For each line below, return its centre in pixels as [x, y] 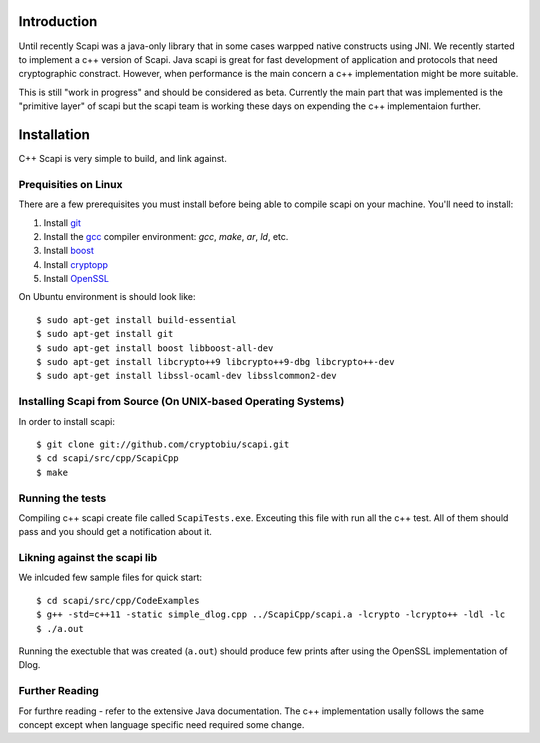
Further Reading [58, 691]
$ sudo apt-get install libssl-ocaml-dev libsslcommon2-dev [186, 376]
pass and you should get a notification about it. [115, 532]
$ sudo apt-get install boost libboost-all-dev [155, 348]
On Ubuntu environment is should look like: [107, 297]
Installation [54, 134]
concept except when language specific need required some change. [161, 724]
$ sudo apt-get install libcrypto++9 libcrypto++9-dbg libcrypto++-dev [215, 362]
